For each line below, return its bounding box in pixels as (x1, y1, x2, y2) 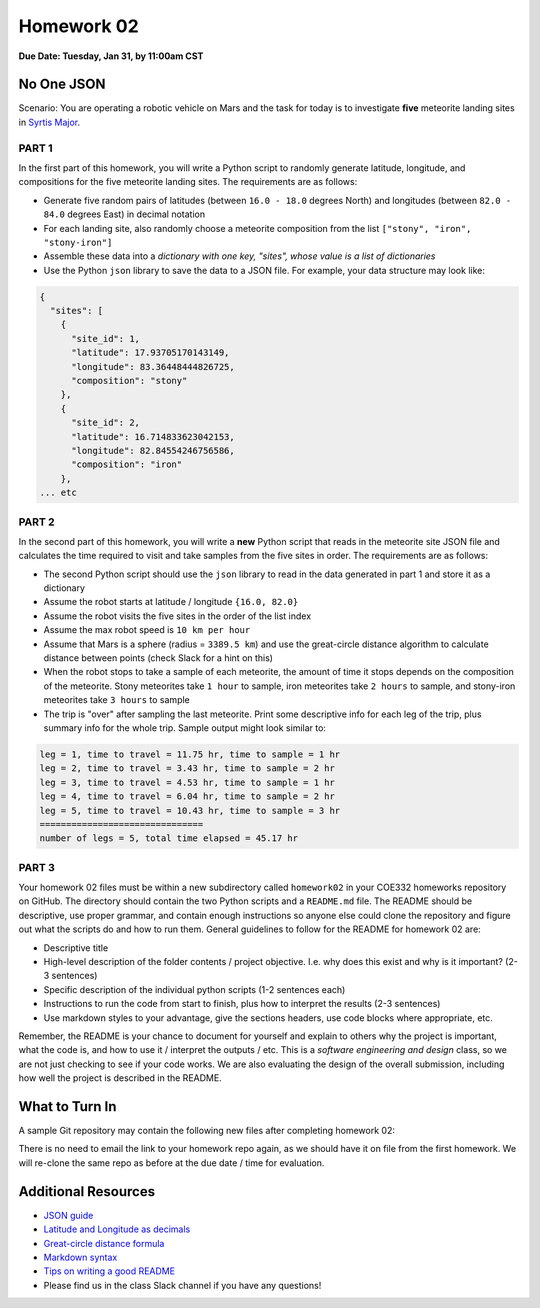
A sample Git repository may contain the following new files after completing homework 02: (18, 1125, 395, 1137)
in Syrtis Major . (18, 116, 80, 128)
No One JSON (18, 76, 106, 93)
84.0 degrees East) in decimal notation (43, 208, 205, 220)
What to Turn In (18, 1098, 117, 1115)
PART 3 (18, 860, 55, 874)
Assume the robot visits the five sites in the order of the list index (43, 610, 312, 622)
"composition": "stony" (71, 375, 188, 387)
